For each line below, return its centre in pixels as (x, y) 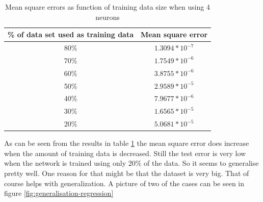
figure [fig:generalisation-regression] (59, 193)
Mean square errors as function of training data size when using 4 (108, 7)
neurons (108, 17)
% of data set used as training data (71, 34)
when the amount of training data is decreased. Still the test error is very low (125, 153)
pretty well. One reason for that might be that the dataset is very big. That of (127, 173)
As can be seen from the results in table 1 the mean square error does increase (127, 143)
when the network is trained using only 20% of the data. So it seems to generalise (131, 163)
